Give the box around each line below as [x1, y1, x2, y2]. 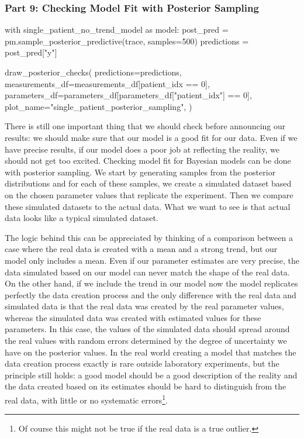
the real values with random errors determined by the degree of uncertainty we [5, 334, 287, 347]
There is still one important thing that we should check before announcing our [5, 120, 286, 132]
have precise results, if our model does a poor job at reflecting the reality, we [5, 143, 279, 155]
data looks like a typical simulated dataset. [5, 212, 158, 224]
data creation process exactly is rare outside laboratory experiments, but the [5, 357, 279, 370]
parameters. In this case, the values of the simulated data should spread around [5, 323, 290, 335]
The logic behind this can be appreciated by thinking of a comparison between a [5, 231, 293, 243]
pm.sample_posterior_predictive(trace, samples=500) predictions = [5, 35, 249, 47]
